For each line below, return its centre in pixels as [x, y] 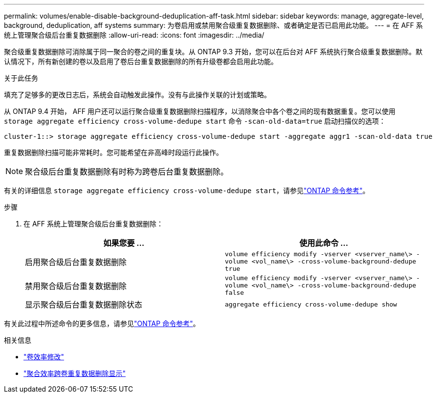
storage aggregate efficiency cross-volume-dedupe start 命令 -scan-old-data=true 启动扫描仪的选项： [195, 121]
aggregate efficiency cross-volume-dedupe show [311, 304]
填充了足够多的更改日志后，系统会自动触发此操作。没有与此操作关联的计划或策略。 [137, 95]
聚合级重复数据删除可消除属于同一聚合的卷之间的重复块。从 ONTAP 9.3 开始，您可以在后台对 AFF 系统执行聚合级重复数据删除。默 [213, 52]
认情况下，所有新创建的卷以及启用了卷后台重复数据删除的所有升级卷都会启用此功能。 [141, 61]
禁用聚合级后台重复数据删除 [76, 286]
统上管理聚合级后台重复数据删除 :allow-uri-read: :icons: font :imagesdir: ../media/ [134, 35]
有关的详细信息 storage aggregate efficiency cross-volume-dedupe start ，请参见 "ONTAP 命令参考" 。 [187, 190]
